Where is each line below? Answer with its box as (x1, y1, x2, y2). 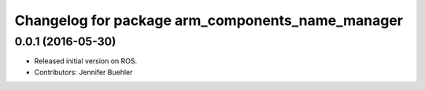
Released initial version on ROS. (34, 56, 138, 66)
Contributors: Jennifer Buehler (34, 67, 133, 77)
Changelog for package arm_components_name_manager (14, 12, 403, 29)
